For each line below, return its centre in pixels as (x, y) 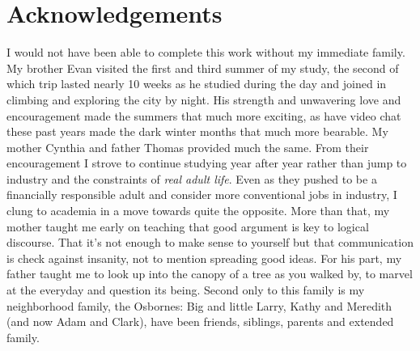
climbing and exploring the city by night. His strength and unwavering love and (204, 99)
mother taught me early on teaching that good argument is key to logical (188, 226)
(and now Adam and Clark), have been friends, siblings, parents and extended (200, 321)
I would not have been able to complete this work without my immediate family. (206, 52)
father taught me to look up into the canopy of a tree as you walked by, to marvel (210, 274)
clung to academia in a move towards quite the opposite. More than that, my (198, 211)
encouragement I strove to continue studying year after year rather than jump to (207, 163)
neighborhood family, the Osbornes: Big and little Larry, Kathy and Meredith (199, 305)
